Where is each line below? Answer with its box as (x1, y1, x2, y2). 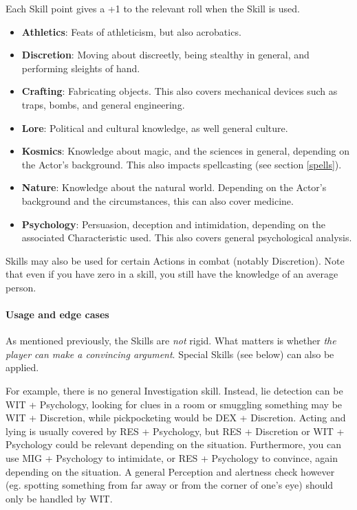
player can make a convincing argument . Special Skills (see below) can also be (6, 346, 334, 361)
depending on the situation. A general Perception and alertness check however (6, 464, 335, 478)
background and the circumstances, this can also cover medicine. (21, 193, 294, 208)
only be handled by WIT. (6, 491, 113, 505)
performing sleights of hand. (21, 60, 140, 75)
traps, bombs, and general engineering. (21, 97, 185, 111)
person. (6, 280, 36, 294)
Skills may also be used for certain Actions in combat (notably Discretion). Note (6, 253, 345, 267)
